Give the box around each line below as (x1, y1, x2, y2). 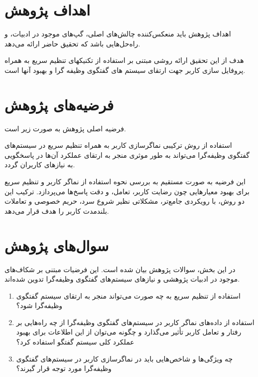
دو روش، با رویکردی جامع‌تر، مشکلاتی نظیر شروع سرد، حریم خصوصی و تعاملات (4, 196, 245, 206)
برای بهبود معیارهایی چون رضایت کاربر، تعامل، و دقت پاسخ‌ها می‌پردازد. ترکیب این (4, 186, 250, 196)
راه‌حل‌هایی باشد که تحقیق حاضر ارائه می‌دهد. (4, 38, 140, 48)
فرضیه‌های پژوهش (4, 94, 114, 114)
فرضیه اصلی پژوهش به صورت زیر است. (4, 123, 126, 133)
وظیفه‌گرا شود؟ (16, 300, 63, 311)
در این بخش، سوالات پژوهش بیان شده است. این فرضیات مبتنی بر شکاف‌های (4, 264, 236, 274)
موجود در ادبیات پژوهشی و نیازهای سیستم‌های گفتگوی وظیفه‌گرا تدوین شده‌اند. (4, 274, 240, 284)
